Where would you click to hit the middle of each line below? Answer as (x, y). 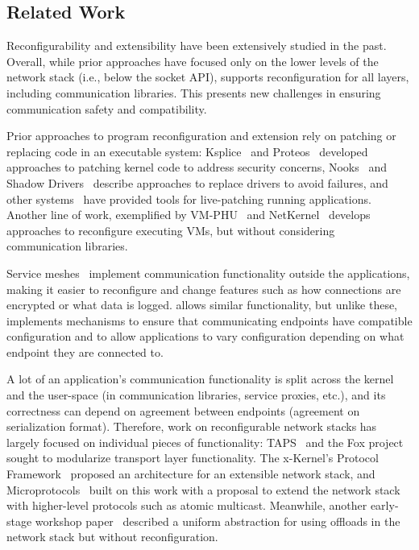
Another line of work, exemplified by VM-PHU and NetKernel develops (189, 215)
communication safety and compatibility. (107, 108)
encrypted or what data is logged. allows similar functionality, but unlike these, (202, 305)
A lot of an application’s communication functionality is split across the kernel (200, 379)
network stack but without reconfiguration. (112, 537)
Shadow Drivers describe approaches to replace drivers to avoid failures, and (197, 182)
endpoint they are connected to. (85, 352)
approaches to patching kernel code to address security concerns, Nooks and (197, 167)
